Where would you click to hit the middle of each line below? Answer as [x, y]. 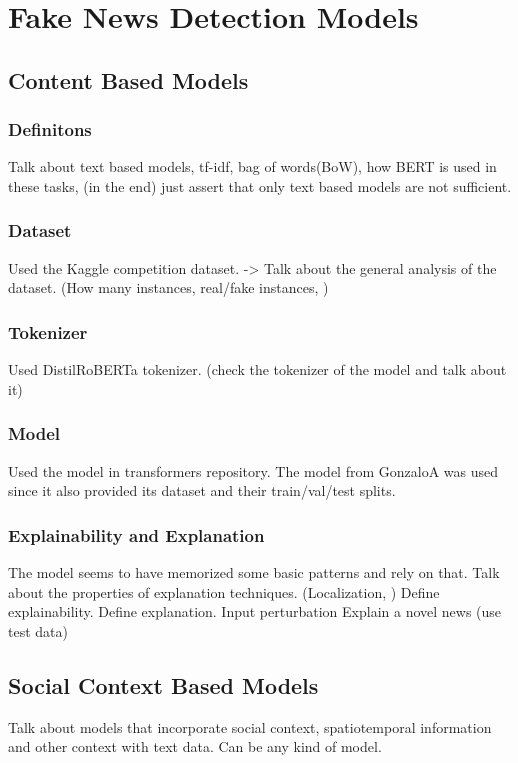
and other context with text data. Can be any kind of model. [195, 746]
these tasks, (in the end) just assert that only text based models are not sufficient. [260, 185]
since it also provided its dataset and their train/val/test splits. [202, 490]
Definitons [50, 129]
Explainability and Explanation [136, 534]
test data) [38, 630]
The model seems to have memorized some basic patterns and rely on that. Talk [254, 572]
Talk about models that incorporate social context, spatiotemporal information [250, 726]
